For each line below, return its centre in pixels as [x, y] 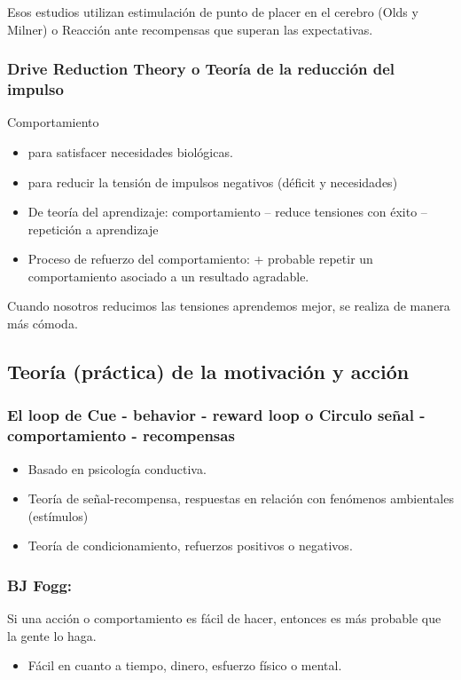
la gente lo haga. [52, 635]
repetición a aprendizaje [93, 229]
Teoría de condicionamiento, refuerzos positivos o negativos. [190, 546]
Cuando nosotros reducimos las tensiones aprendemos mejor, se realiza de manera [229, 306]
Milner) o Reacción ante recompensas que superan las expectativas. [190, 29]
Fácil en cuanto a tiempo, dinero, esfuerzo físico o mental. [185, 665]
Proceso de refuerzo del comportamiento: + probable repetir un [200, 259]
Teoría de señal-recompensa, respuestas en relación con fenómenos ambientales [241, 498]
